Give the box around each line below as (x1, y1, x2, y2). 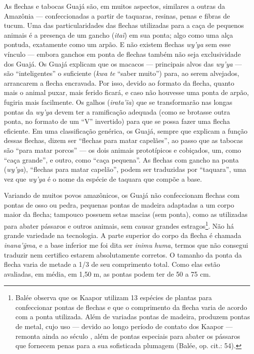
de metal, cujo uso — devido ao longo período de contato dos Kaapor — (15, 321, 233, 331)
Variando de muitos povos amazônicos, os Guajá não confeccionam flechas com (4, 190, 240, 200)
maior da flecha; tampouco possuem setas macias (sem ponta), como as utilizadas (4, 209, 248, 219)
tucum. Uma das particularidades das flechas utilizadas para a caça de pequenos (4, 20, 244, 30)
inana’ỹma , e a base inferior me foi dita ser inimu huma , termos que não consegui (4, 239, 248, 250)
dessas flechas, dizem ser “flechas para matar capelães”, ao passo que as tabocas (4, 135, 243, 145)
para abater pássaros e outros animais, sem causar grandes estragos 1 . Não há (4, 219, 234, 231)
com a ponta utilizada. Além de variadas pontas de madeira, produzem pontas (15, 311, 250, 322)
